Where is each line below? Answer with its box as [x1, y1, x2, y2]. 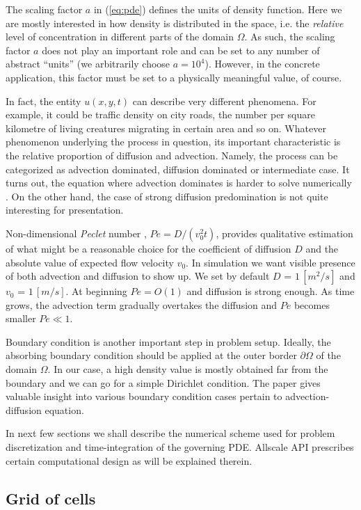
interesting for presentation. [6, 202, 124, 217]
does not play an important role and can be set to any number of [42, 42, 320, 57]
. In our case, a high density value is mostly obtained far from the [47, 362, 328, 376]
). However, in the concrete [204, 56, 320, 71]
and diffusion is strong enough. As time [186, 284, 355, 298]
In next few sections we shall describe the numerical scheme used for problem [6, 426, 335, 440]
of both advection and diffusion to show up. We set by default [6, 269, 270, 283]
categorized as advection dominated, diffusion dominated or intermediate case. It [6, 161, 350, 176]
